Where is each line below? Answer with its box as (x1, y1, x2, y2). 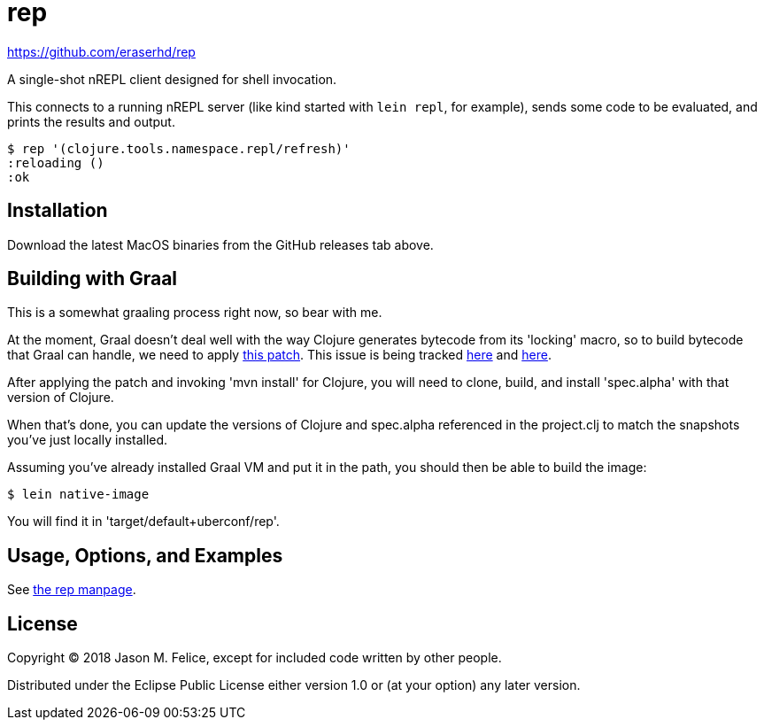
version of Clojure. (7, 390, 114, 406)
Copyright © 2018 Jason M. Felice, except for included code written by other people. (7, 650, 502, 666)
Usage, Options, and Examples (7, 544, 283, 567)
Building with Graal (7, 267, 178, 290)
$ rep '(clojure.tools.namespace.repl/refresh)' (7, 141, 351, 156)
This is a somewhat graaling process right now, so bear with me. (7, 305, 382, 321)
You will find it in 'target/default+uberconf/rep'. (7, 514, 280, 530)
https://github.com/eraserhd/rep (7, 43, 196, 59)
